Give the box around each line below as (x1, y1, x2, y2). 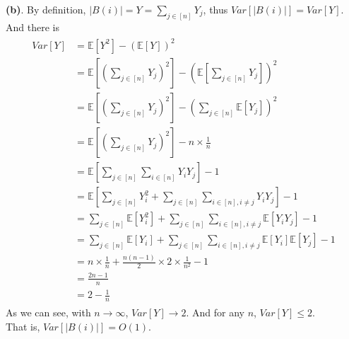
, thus (203, 2, 228, 16)
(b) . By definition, (6, 2, 86, 16)
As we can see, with (6, 305, 91, 320)
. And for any (186, 305, 244, 320)
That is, (6, 318, 40, 333)
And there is (6, 19, 59, 34)
